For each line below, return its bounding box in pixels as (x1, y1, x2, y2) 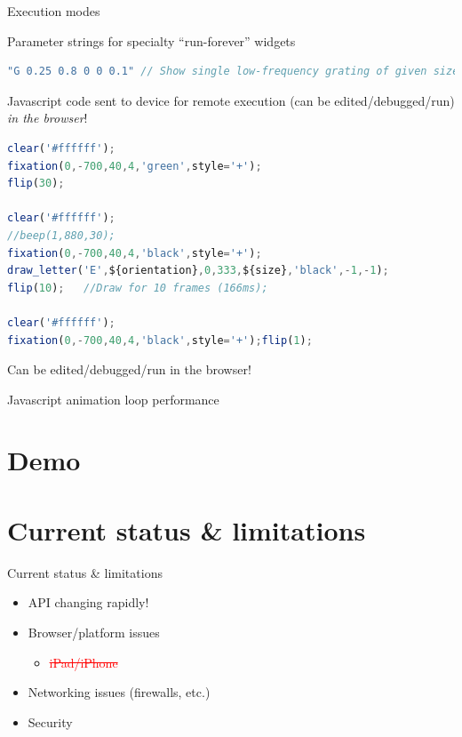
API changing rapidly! (28, 593, 149, 612)
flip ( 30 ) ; (7, 177, 65, 190)
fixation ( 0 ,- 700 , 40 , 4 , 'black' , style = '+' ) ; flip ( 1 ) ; (7, 333, 313, 347)
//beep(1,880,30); (7, 228, 115, 242)
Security (28, 712, 73, 731)
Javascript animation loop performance (7, 389, 219, 408)
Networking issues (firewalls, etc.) (28, 683, 211, 701)
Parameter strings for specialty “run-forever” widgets (7, 31, 296, 50)
